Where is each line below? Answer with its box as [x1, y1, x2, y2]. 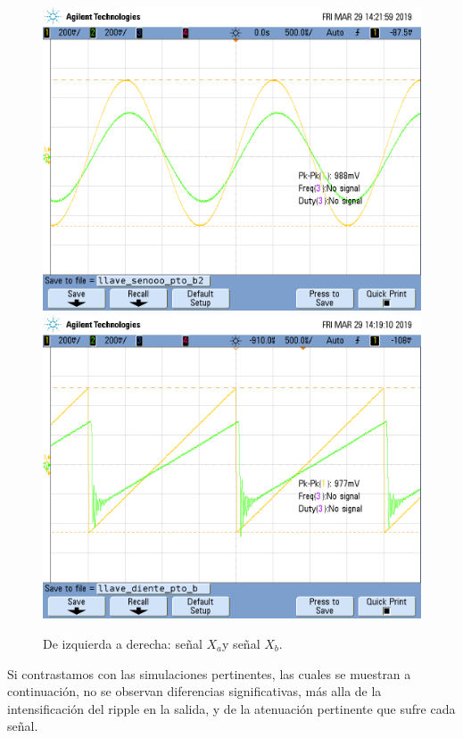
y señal [222, 634, 260, 652]
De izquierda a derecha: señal [43, 634, 203, 652]
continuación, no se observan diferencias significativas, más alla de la [7, 682, 382, 701]
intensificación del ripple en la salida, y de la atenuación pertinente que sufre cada [7, 699, 456, 717]
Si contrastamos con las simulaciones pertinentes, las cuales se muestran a [7, 664, 411, 683]
